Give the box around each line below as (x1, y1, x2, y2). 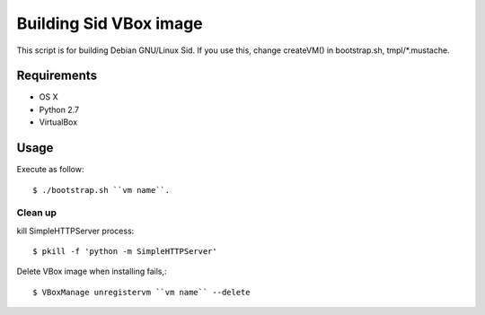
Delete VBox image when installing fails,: (16, 266, 167, 277)
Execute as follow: (16, 164, 84, 175)
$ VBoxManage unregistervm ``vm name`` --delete (32, 287, 251, 297)
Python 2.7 (39, 104, 80, 115)
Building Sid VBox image (16, 13, 204, 33)
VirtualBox (39, 117, 78, 127)
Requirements (16, 68, 98, 83)
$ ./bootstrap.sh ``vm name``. (32, 185, 171, 195)
